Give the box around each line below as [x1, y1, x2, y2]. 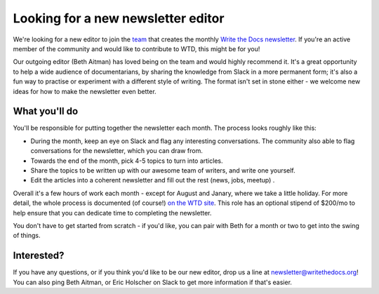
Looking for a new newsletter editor [13, 11, 225, 26]
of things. [13, 232, 41, 240]
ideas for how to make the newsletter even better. [13, 87, 157, 95]
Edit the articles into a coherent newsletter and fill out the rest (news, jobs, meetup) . [30, 176, 275, 185]
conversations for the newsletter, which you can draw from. [30, 147, 203, 155]
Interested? [13, 250, 65, 262]
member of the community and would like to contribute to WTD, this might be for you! [13, 44, 260, 53]
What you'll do [13, 105, 79, 117]
